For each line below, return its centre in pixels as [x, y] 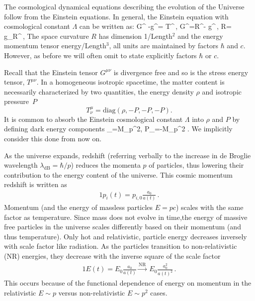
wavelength [21, 165]
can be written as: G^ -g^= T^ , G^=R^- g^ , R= [155, 26]
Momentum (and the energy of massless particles [79, 207]
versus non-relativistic [92, 292]
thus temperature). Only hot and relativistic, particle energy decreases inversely [126, 236]
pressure [17, 101]
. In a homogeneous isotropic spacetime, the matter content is [130, 82]
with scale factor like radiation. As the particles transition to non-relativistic [121, 246]
